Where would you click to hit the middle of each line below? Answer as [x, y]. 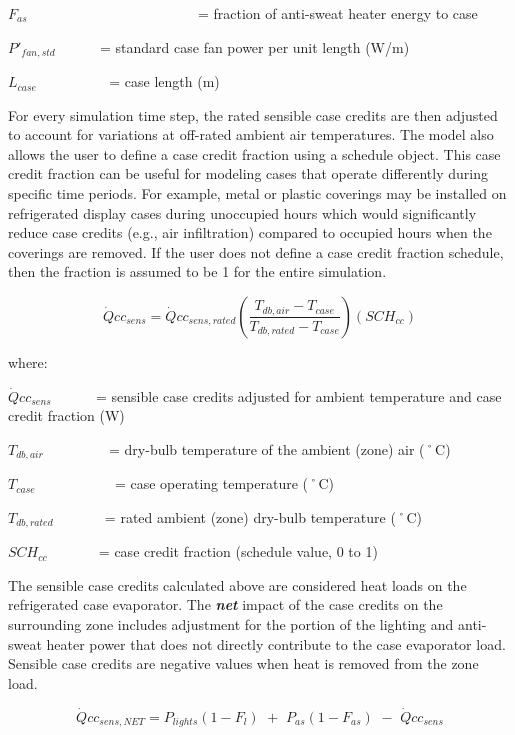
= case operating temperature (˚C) [224, 483]
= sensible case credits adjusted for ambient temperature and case [298, 395]
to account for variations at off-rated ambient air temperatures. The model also [251, 134]
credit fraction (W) [66, 415]
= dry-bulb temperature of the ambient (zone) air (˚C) [279, 448]
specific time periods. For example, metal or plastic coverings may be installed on [257, 193]
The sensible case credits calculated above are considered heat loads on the [237, 584]
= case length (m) [164, 81]
